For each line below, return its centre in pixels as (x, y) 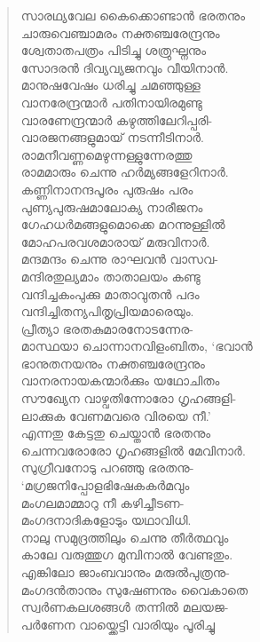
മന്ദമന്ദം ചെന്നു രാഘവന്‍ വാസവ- (119, 259)
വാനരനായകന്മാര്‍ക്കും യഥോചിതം (120, 380)
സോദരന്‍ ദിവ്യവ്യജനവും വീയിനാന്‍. (125, 67)
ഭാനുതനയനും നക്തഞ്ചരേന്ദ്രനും (113, 363)
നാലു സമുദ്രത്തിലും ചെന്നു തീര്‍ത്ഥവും (125, 537)
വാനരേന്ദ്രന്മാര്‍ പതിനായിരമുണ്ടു (111, 102)
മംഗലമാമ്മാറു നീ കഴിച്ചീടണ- (102, 502)
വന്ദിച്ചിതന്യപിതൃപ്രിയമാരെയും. (107, 311)
